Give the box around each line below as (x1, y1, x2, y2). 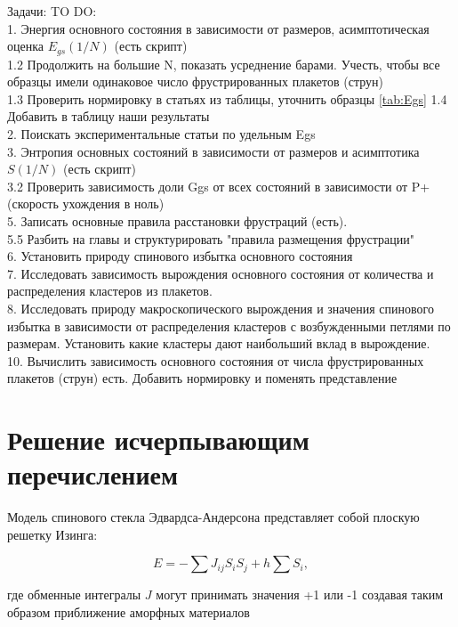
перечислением (7, 456, 179, 493)
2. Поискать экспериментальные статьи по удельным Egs (7, 125, 316, 143)
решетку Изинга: (7, 525, 98, 543)
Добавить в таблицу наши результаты (7, 107, 210, 126)
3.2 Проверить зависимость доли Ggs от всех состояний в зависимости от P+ (7, 176, 430, 195)
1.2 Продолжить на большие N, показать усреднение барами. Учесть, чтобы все (7, 54, 440, 73)
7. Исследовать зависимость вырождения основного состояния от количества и (7, 264, 434, 282)
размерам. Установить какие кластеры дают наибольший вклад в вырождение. (7, 334, 430, 353)
